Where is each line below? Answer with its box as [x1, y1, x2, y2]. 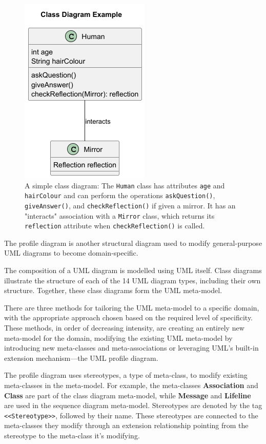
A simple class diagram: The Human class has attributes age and [25, 180, 225, 190]
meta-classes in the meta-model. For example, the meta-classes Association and [4, 380, 258, 390]
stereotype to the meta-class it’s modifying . [4, 430, 140, 441]
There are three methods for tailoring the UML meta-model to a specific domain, [4, 302, 259, 313]
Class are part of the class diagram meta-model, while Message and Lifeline [4, 390, 251, 400]
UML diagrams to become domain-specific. [4, 247, 138, 258]
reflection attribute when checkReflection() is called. [25, 220, 205, 231]
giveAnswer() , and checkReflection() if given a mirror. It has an [25, 200, 236, 210]
